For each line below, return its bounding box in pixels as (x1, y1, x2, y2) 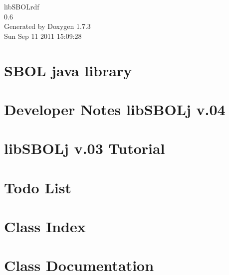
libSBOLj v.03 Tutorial (4, 138, 165, 158)
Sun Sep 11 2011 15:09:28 (4, 30, 82, 41)
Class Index (4, 216, 86, 237)
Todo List (4, 177, 71, 197)
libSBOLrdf (4, 1, 39, 11)
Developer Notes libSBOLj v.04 (4, 99, 226, 119)
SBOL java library (4, 60, 132, 80)
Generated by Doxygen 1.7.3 (4, 21, 91, 31)
